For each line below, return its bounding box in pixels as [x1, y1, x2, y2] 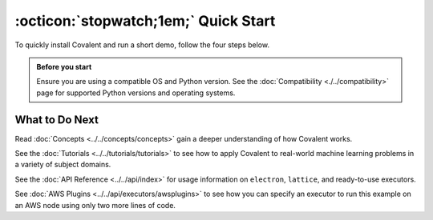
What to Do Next [14, 113, 99, 126]
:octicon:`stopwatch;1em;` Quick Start [14, 12, 276, 30]
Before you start [36, 62, 92, 71]
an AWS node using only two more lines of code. [14, 200, 176, 210]
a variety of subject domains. [14, 160, 111, 170]
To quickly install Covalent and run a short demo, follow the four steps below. [14, 40, 270, 50]
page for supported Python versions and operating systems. [36, 88, 236, 98]
